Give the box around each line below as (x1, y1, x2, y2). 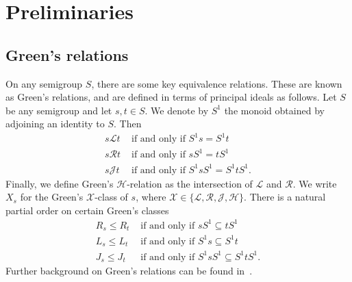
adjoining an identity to (5, 116, 105, 131)
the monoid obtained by (224, 103, 325, 117)
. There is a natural (244, 190, 326, 204)
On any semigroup (5, 76, 83, 90)
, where (136, 190, 166, 204)
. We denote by (144, 103, 209, 117)
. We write (292, 176, 337, 190)
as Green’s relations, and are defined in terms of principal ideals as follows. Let (5, 90, 337, 104)
